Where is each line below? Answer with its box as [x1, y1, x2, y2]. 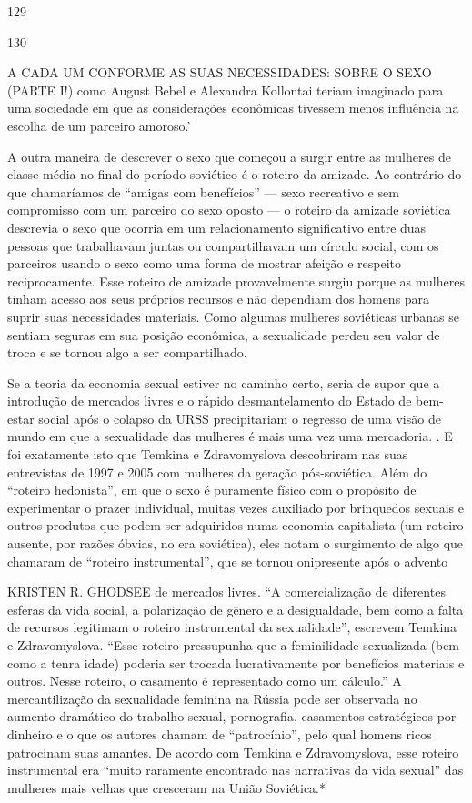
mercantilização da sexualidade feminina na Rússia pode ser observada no [7, 688, 417, 708]
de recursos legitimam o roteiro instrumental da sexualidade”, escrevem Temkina [7, 617, 457, 637]
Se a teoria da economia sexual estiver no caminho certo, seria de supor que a [7, 373, 440, 392]
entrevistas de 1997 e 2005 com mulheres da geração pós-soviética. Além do [7, 462, 427, 481]
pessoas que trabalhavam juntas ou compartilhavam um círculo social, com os [7, 236, 439, 255]
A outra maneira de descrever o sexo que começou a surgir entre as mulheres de [7, 146, 451, 166]
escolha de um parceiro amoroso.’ [7, 115, 191, 135]
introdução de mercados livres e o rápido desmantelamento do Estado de [7, 391, 412, 410]
